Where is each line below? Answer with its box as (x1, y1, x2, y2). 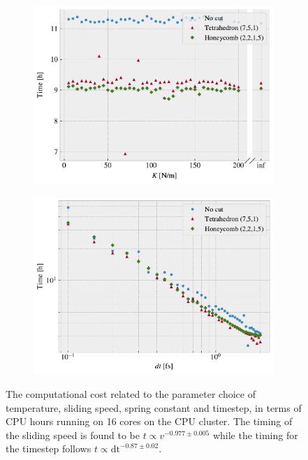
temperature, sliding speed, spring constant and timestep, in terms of (6, 400, 302, 415)
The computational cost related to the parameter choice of (6, 386, 256, 401)
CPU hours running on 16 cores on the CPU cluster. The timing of (6, 414, 293, 429)
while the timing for (212, 427, 298, 442)
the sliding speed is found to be (6, 427, 140, 442)
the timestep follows (6, 441, 91, 456)
